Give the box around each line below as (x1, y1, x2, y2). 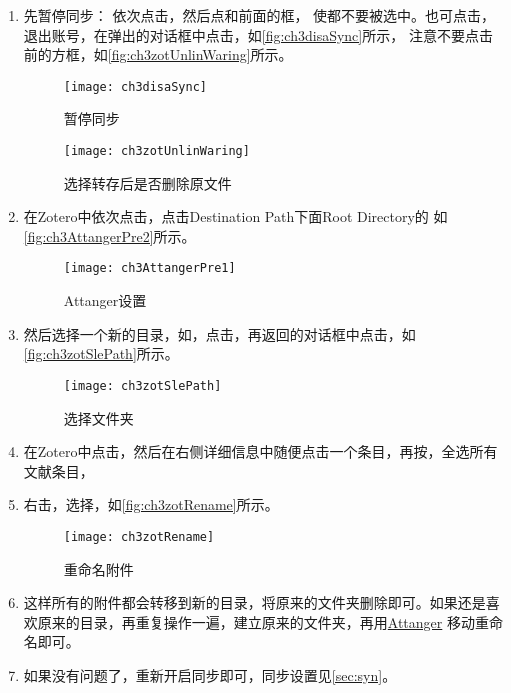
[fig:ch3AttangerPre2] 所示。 (23, 225, 196, 246)
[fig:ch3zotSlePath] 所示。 (23, 343, 179, 364)
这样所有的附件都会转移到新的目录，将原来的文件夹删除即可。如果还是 (23, 592, 486, 613)
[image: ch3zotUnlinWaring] (63, 144, 250, 159)
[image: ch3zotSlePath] (63, 378, 222, 393)
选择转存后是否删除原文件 (63, 172, 232, 193)
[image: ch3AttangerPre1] (63, 261, 236, 276)
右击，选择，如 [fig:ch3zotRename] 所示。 (23, 494, 279, 515)
